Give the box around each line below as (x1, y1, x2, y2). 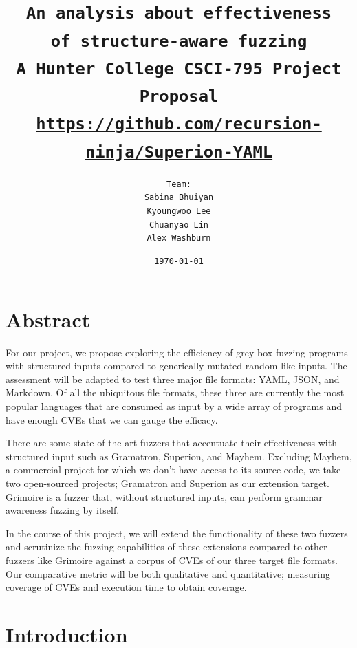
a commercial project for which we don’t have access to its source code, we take (6, 462, 341, 477)
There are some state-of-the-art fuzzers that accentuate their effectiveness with (6, 435, 337, 450)
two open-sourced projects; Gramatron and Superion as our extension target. (6, 476, 329, 490)
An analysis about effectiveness (25, 3, 332, 23)
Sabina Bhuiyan (144, 193, 214, 203)
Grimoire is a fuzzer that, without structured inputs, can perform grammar (6, 489, 323, 504)
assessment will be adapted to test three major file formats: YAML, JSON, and (6, 371, 340, 386)
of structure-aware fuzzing (50, 31, 307, 51)
